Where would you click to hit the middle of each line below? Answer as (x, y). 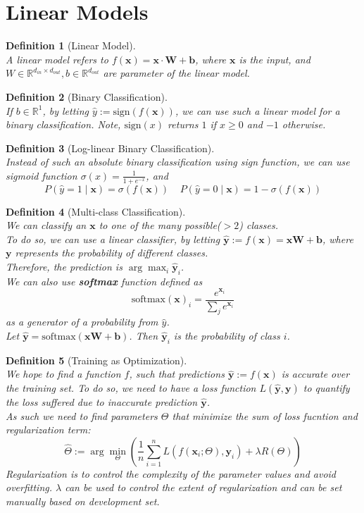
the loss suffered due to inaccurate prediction (102, 401)
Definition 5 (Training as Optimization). (96, 360)
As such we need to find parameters (82, 415)
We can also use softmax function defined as (104, 281)
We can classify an (46, 225)
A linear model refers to (57, 59)
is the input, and (275, 59)
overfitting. (29, 487)
